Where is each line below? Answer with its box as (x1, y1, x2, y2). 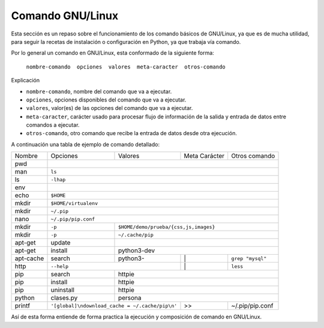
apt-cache (14, 254, 44, 263)
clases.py (50, 294, 78, 302)
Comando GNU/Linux (11, 9, 119, 22)
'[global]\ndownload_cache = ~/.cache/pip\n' (50, 302, 178, 309)
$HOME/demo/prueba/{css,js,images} (118, 223, 215, 230)
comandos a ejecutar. (26, 121, 80, 129)
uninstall (50, 286, 75, 294)
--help (50, 263, 69, 270)
